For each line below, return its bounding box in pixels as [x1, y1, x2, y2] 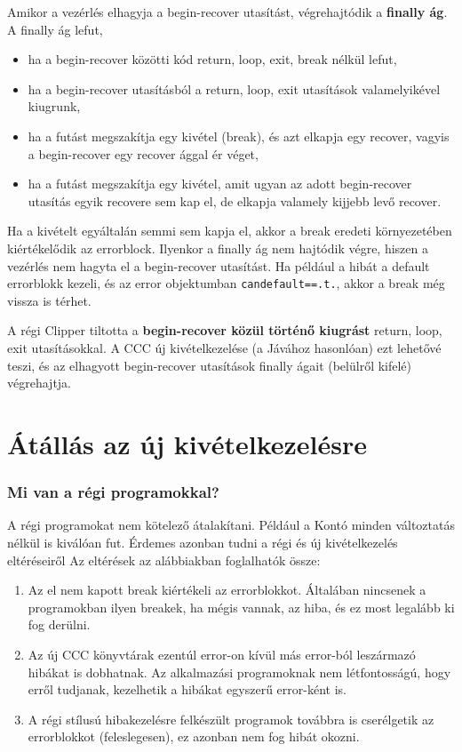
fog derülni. [28, 615, 91, 634]
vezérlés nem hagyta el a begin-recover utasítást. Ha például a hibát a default [7, 256, 430, 275]
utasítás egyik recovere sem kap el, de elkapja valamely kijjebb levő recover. [28, 191, 442, 210]
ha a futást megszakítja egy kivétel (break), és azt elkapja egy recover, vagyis [28, 126, 450, 145]
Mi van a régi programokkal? [7, 481, 219, 503]
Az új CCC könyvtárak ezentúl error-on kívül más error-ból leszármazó [28, 644, 416, 663]
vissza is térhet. [7, 291, 92, 309]
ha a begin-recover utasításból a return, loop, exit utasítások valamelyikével [28, 79, 441, 98]
